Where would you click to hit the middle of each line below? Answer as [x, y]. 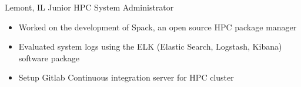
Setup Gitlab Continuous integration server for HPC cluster [126, 77]
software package [49, 58]
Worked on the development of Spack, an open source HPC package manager [158, 27]
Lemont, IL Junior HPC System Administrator [89, 7]
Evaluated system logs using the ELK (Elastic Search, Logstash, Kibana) [150, 46]
